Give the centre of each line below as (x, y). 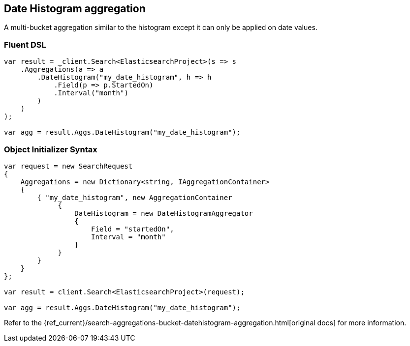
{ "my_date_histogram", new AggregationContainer (135, 197)
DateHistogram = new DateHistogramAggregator (164, 213)
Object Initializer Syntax (51, 149)
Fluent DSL (25, 44)
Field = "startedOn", (133, 229)
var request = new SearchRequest (68, 166)
